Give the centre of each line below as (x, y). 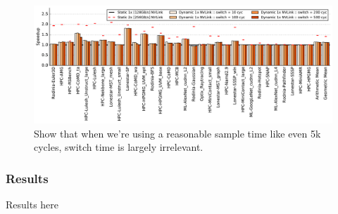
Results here (32, 205)
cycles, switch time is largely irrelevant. (119, 147)
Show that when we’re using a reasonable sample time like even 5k (177, 133)
